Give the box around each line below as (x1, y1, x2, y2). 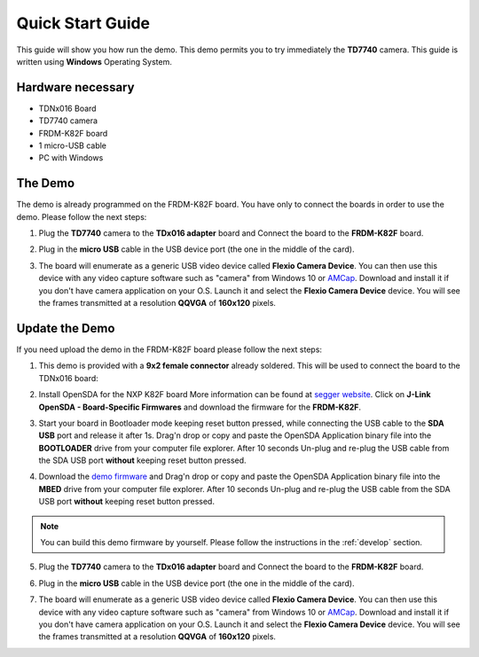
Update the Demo (16, 320, 115, 336)
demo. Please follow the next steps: (16, 211, 147, 222)
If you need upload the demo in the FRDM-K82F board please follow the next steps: (16, 344, 323, 355)
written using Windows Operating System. (16, 56, 172, 66)
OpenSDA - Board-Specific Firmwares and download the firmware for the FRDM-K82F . (38, 402, 362, 412)
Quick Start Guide (16, 13, 151, 33)
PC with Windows (38, 153, 104, 163)
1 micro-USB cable (38, 140, 106, 151)
